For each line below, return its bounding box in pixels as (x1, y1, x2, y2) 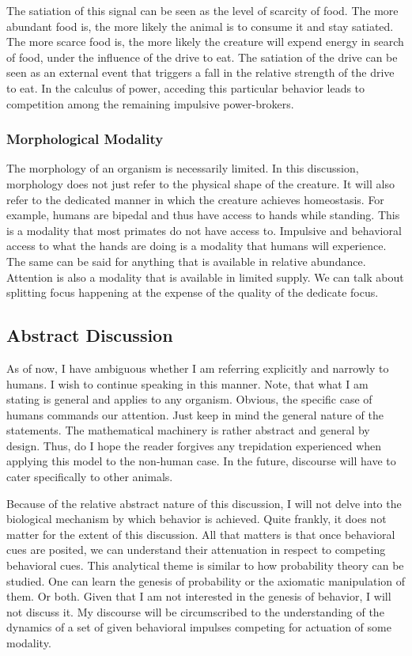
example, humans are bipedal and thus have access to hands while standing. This (6, 207, 400, 223)
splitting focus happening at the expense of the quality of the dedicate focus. (6, 284, 379, 301)
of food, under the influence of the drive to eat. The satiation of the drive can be (6, 48, 398, 65)
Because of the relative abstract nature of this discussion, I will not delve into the (6, 495, 402, 511)
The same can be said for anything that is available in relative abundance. (6, 252, 366, 269)
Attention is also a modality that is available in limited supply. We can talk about (6, 268, 404, 285)
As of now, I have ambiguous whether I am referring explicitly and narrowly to (6, 359, 389, 376)
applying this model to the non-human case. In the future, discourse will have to (6, 453, 396, 469)
